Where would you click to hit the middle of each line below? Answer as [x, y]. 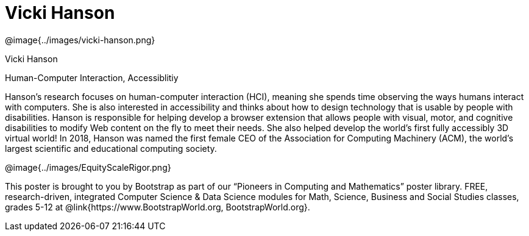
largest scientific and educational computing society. [111, 148]
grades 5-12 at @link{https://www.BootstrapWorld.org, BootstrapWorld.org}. [158, 207]
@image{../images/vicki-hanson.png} [80, 40]
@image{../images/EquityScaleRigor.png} [88, 167]
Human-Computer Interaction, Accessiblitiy [92, 77]
